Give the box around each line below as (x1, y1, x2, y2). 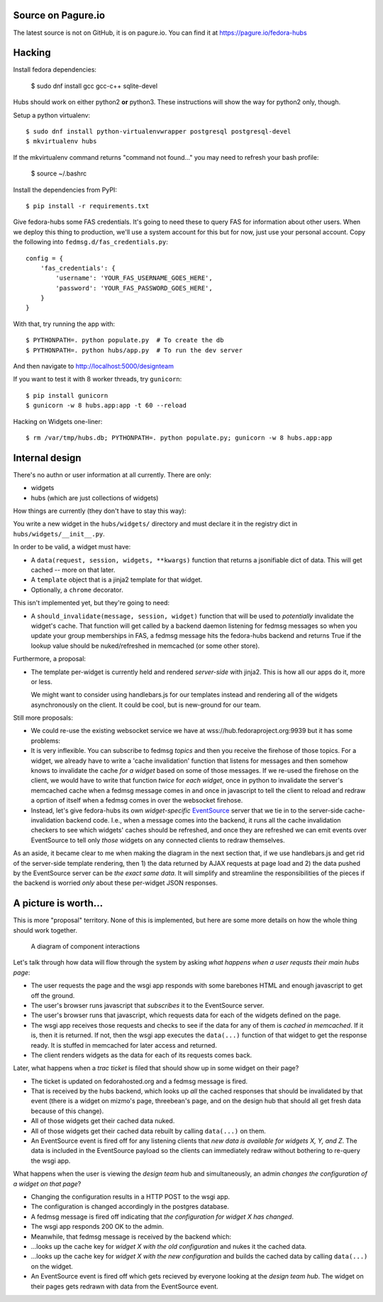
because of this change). (30, 1107, 104, 1115)
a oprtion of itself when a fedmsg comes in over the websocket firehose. (30, 796, 243, 805)
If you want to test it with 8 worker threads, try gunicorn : (13, 375, 182, 384)
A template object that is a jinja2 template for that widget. (30, 575, 203, 584)
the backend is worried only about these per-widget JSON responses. (13, 879, 218, 887)
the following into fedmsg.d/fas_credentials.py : (13, 238, 168, 246)
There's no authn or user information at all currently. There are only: (13, 470, 212, 479)
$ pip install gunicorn (26, 391, 109, 399)
